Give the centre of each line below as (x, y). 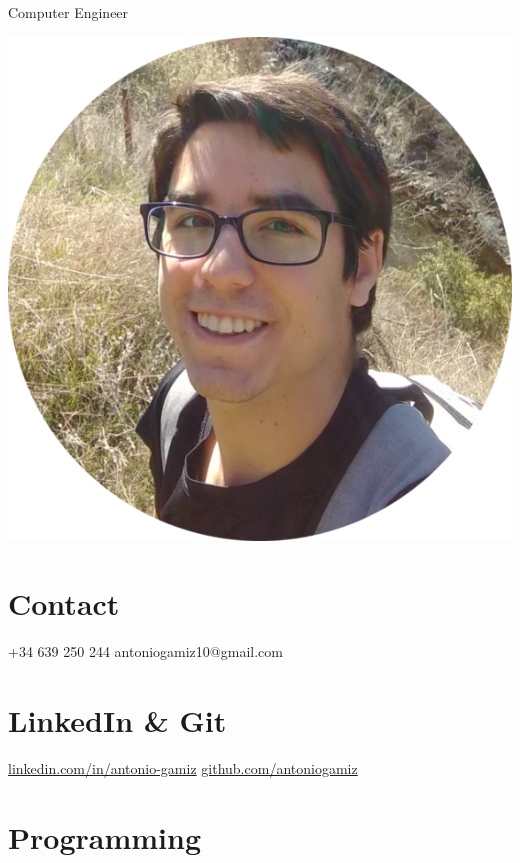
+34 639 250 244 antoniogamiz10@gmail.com (145, 651)
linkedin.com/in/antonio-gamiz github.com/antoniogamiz (183, 768)
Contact (64, 603)
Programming (104, 836)
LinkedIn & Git (117, 720)
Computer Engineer (68, 12)
